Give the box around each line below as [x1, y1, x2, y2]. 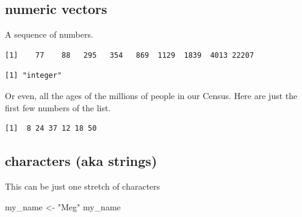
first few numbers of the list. [5, 101, 111, 114]
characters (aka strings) [5, 151, 157, 170]
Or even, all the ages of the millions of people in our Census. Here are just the [5, 89, 298, 102]
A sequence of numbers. [5, 28, 93, 41]
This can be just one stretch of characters [5, 179, 160, 192]
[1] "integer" [5, 71, 62, 80]
